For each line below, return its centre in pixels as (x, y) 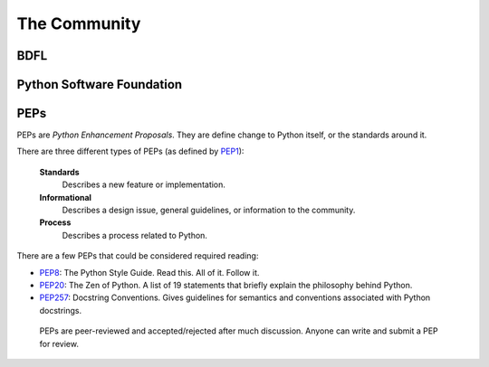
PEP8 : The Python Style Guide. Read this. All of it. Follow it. (149, 272)
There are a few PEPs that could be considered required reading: (138, 256)
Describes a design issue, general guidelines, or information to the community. (209, 210)
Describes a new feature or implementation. (144, 184)
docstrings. (61, 310)
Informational (66, 197)
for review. (59, 343)
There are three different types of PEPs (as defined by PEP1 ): (130, 151)
